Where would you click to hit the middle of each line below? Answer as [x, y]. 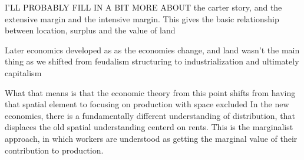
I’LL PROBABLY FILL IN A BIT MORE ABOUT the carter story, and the [143, 7]
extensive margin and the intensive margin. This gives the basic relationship [142, 18]
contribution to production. [54, 150]
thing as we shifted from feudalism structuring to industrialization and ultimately [152, 61]
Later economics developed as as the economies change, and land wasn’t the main [152, 50]
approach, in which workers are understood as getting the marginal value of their [151, 138]
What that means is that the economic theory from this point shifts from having [150, 92]
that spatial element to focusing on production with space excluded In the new [147, 104]
